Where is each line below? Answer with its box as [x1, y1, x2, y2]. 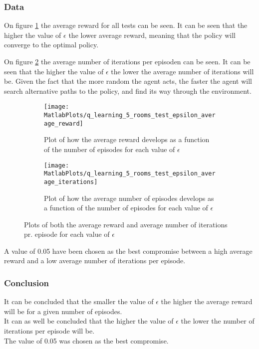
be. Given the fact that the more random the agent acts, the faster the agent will [4, 76, 252, 86]
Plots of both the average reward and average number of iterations [24, 219, 228, 229]
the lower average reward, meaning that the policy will [68, 29, 236, 40]
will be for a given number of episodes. [4, 306, 122, 316]
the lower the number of [181, 316, 255, 326]
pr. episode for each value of [24, 229, 110, 239]
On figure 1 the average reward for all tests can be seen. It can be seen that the [4, 20, 248, 30]
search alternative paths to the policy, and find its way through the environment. [4, 85, 252, 96]
